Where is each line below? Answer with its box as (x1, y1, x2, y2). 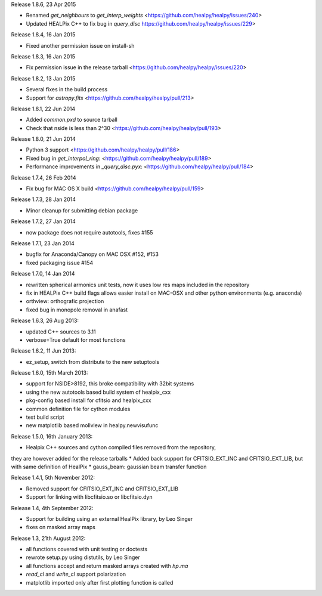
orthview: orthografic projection (26, 298, 104, 305)
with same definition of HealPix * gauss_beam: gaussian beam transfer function (11, 463, 207, 470)
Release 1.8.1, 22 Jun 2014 (11, 105, 76, 112)
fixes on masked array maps (26, 524, 95, 531)
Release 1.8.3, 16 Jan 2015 (11, 53, 76, 60)
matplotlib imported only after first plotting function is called (26, 579, 174, 586)
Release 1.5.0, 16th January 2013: (11, 433, 93, 440)
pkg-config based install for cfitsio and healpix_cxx (26, 397, 151, 404)
